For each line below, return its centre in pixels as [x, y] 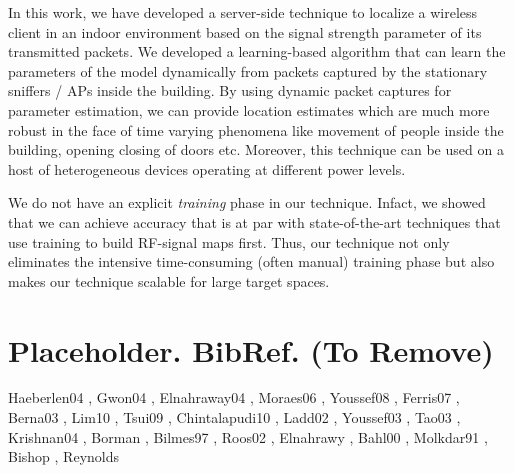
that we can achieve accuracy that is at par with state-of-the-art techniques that [254, 221]
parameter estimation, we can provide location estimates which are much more [249, 109]
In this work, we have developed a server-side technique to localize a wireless [243, 12]
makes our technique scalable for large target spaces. [169, 280]
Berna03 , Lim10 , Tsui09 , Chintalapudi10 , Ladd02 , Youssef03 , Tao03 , [234, 417]
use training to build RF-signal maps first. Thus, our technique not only [229, 241]
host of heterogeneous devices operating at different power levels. [207, 168]
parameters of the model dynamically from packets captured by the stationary [248, 70]
